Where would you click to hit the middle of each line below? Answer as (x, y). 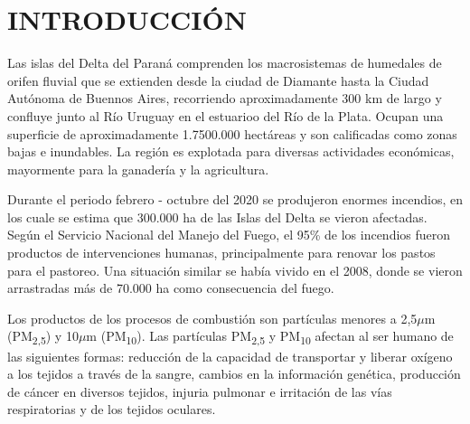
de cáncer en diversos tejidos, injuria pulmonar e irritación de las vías (200, 391)
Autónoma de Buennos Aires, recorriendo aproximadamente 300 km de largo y (225, 98)
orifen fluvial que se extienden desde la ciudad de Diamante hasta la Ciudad (218, 80)
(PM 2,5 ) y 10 (43, 337)
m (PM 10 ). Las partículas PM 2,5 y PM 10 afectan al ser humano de (270, 337)
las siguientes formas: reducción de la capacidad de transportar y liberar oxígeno (230, 356)
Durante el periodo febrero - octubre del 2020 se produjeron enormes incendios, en (235, 199)
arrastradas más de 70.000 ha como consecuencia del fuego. (171, 288)
